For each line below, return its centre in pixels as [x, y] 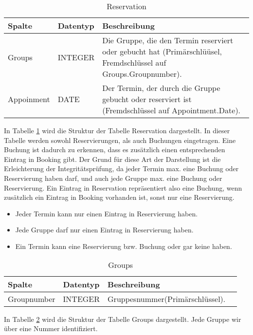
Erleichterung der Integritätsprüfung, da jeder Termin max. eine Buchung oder [121, 168]
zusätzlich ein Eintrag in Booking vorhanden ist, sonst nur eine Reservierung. [119, 197]
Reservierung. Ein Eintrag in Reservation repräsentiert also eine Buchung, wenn [123, 187]
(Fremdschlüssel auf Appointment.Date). [172, 110]
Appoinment [29, 99]
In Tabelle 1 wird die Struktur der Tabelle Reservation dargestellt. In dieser [117, 130]
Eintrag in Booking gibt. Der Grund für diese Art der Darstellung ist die [112, 159]
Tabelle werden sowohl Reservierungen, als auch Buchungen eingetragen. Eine [120, 140]
